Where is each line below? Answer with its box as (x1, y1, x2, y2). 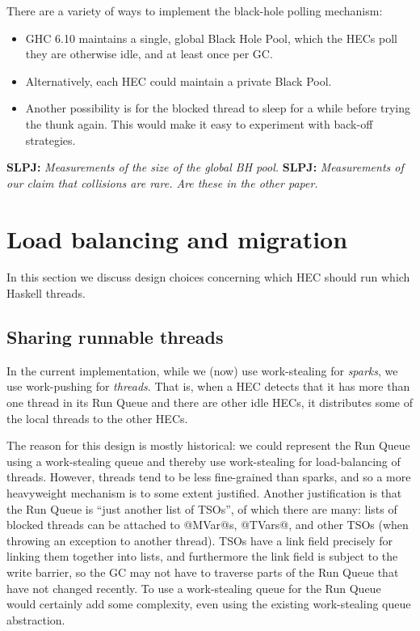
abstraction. (6, 611, 65, 628)
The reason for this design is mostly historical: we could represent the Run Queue (6, 437, 410, 454)
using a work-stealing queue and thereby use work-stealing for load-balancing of (6, 452, 401, 469)
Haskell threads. (6, 285, 86, 302)
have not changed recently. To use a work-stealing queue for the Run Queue (6, 579, 381, 596)
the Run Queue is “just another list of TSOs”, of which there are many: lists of (6, 500, 397, 517)
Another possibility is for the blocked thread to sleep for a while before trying (25, 100, 410, 116)
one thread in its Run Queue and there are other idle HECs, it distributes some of (6, 394, 414, 411)
